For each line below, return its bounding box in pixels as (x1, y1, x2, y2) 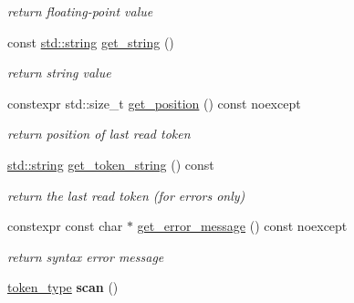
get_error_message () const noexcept (137, 216, 348, 235)
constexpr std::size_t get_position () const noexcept (7, 93, 301, 112)
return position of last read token (7, 124, 191, 143)
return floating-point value (7, 2, 153, 20)
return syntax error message (7, 246, 164, 266)
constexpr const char (7, 216, 123, 235)
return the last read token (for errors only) (7, 185, 245, 204)
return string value (7, 63, 111, 82)
